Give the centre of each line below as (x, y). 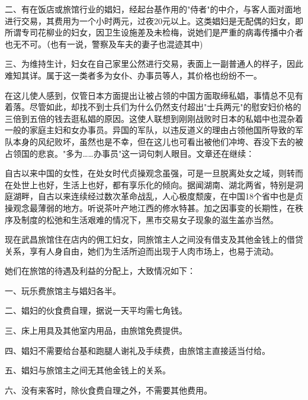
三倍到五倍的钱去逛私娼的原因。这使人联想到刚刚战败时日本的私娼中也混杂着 (154, 118)
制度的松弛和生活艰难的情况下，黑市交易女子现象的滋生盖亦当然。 (150, 219)
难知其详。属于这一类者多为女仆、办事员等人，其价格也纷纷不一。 (133, 75)
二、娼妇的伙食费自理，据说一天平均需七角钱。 (96, 310)
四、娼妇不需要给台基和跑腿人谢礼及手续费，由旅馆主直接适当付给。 (137, 350)
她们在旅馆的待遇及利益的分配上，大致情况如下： (100, 271)
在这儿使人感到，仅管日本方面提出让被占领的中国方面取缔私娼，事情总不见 (150, 95)
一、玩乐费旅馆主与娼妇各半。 (63, 290)
